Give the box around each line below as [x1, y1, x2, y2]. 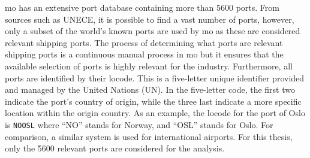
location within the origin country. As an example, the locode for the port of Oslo [5, 107, 305, 119]
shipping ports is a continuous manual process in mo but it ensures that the [5, 48, 284, 60]
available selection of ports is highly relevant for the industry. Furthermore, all [5, 59, 293, 72]
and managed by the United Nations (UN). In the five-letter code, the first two [5, 83, 295, 96]
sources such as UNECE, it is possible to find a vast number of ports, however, [5, 13, 294, 25]
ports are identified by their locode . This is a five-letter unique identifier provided [5, 71, 305, 84]
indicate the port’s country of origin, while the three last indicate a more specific [5, 95, 302, 107]
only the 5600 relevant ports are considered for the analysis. [5, 142, 225, 154]
